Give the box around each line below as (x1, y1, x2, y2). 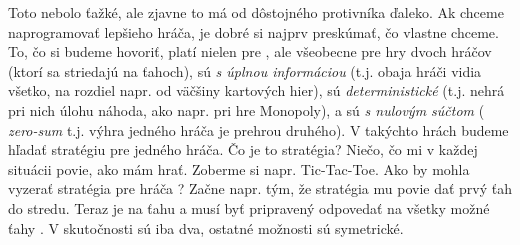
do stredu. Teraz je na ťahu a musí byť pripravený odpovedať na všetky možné (8, 197, 490, 218)
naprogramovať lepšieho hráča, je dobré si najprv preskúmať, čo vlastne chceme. (8, 21, 499, 42)
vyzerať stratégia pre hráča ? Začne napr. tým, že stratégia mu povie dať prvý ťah (8, 178, 513, 199)
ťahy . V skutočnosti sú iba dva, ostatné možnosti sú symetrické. (8, 217, 404, 238)
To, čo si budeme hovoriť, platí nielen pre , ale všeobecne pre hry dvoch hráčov (8, 41, 492, 62)
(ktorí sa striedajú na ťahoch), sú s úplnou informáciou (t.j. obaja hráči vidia (8, 60, 482, 81)
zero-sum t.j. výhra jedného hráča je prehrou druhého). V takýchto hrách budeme (8, 119, 509, 140)
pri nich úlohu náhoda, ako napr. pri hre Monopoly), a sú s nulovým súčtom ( (8, 99, 485, 120)
